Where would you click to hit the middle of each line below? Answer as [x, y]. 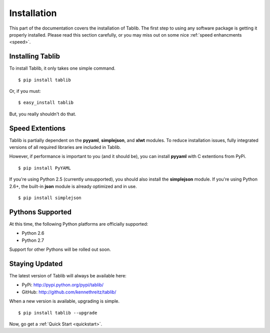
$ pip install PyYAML [44, 168]
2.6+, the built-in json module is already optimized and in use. [73, 186]
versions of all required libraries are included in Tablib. [65, 147]
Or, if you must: [25, 91]
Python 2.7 [33, 240]
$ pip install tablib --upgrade [58, 313]
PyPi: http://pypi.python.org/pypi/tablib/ [63, 285]
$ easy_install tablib [46, 103]
